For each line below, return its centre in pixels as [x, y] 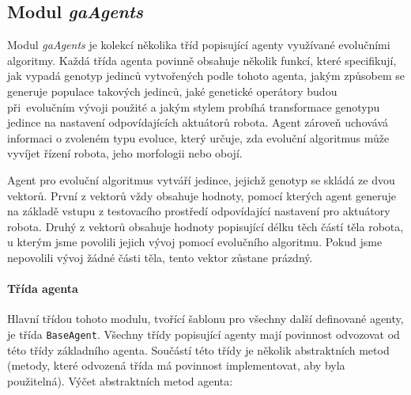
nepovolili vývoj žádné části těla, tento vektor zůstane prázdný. [160, 257]
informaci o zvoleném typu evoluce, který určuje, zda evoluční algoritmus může [198, 137]
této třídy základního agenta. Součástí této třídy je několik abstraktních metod [198, 349]
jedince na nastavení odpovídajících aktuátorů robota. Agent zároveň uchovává [198, 122]
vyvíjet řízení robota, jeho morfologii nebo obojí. [125, 153]
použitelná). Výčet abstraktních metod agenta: [120, 380]
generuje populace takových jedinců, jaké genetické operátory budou [172, 91]
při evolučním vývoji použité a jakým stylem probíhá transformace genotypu [194, 106]
